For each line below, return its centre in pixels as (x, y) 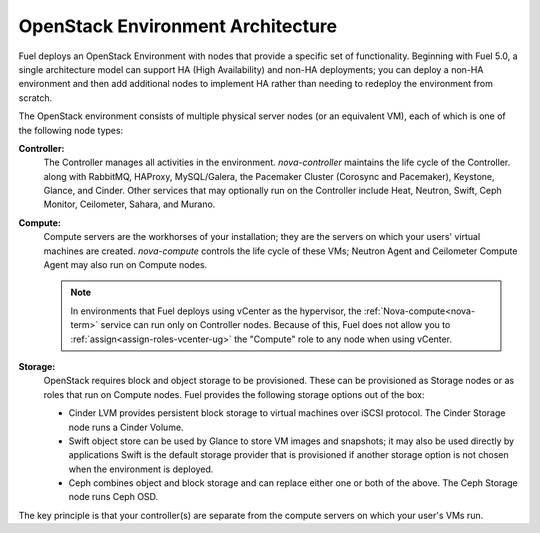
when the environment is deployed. (141, 469)
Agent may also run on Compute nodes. (125, 265)
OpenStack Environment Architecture (178, 26)
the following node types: (71, 130)
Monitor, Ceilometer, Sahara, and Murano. (129, 204)
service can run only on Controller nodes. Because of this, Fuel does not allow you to (275, 325)
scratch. (35, 97)
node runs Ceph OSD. (113, 497)
